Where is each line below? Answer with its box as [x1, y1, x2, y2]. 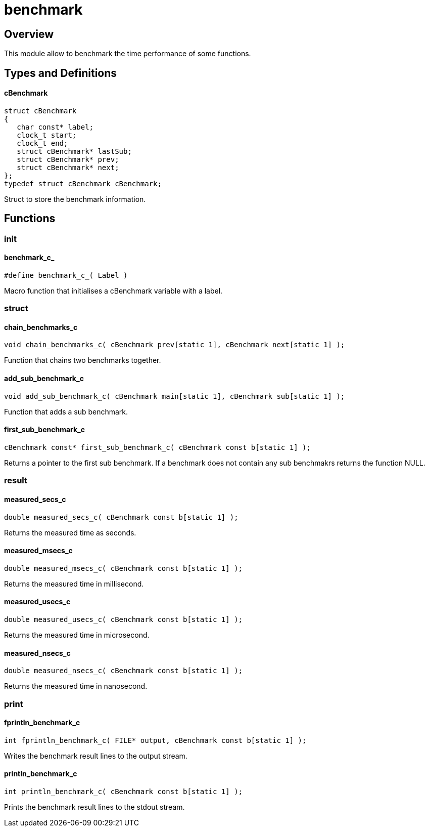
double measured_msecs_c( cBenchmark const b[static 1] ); [4, 564, 243, 572]
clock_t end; [17, 139, 68, 147]
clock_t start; [17, 131, 77, 139]
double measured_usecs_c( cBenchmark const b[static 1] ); [4, 615, 243, 624]
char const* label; [17, 122, 94, 131]
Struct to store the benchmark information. [4, 194, 146, 203]
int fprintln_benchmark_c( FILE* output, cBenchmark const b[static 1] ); [4, 736, 307, 744]
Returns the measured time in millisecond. [4, 579, 144, 588]
